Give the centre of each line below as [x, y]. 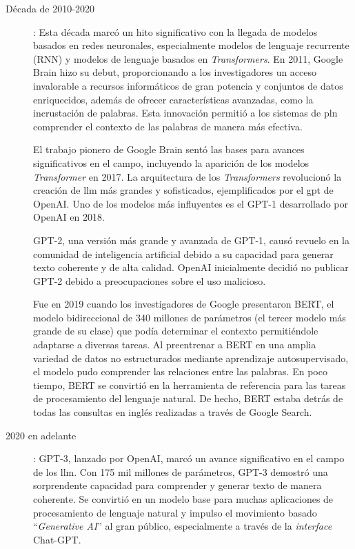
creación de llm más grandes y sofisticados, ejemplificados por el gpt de [183, 190]
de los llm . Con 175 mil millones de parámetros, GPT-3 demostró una [181, 471]
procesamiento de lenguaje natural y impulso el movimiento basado [175, 512]
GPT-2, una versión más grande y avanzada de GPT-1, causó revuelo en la [192, 240]
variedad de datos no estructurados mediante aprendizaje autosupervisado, [191, 358]
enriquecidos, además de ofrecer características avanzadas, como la [173, 99]
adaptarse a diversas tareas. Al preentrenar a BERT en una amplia [175, 345]
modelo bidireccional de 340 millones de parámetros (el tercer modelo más [190, 317]
